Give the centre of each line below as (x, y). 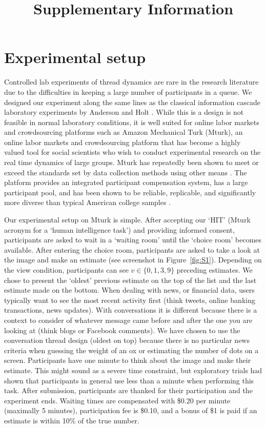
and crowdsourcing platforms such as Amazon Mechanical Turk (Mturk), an (124, 132)
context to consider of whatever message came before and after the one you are (128, 320)
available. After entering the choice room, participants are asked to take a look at (132, 249)
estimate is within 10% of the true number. (72, 420)
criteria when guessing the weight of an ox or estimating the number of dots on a (131, 350)
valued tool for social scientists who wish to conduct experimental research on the (132, 152)
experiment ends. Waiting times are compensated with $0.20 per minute (117, 400)
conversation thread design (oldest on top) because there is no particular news (127, 340)
